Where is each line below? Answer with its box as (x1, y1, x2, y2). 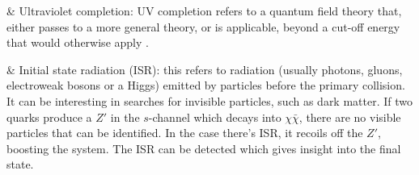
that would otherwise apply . (6, 34, 149, 51)
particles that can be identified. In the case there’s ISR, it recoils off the (6, 124, 363, 141)
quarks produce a (6, 108, 92, 125)
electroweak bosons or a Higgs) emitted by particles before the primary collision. (6, 77, 405, 94)
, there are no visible (298, 108, 401, 125)
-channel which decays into (148, 108, 281, 125)
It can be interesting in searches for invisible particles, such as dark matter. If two (6, 92, 413, 109)
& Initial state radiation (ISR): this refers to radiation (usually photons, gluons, (6, 60, 403, 77)
